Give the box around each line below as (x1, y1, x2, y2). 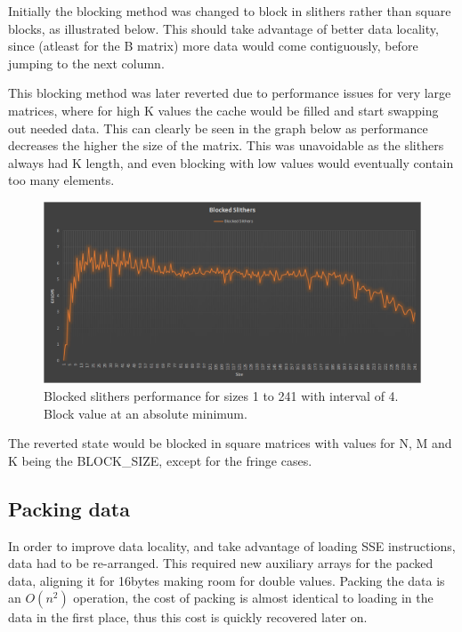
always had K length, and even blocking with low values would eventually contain (8, 153, 454, 172)
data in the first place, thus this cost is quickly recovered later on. (8, 608, 368, 627)
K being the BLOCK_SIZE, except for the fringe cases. (8, 451, 312, 469)
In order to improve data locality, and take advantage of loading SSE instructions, (8, 536, 456, 555)
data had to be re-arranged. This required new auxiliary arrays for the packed (8, 554, 434, 572)
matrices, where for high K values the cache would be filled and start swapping (8, 100, 439, 119)
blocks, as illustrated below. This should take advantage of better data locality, (8, 19, 439, 37)
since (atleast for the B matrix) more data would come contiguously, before (8, 36, 418, 55)
